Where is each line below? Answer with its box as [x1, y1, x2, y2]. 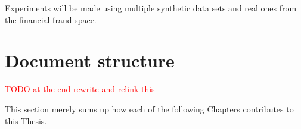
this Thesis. [5, 114, 47, 127]
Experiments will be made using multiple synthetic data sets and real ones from [5, 2, 297, 14]
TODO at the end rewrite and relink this [5, 83, 155, 95]
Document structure [5, 48, 175, 73]
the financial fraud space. [5, 13, 97, 26]
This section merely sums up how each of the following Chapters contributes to [5, 102, 294, 115]
